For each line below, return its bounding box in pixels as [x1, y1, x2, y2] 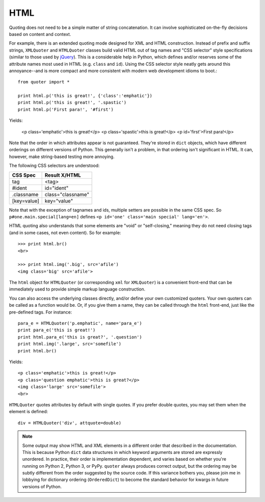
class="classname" [45, 191, 89, 198]
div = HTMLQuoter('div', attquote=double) [18, 420, 122, 425]
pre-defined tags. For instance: [9, 309, 72, 315]
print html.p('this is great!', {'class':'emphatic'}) [18, 93, 153, 99]
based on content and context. [9, 31, 71, 37]
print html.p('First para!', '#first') [18, 106, 114, 112]
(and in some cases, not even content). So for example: [9, 230, 121, 236]
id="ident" [45, 185, 69, 191]
